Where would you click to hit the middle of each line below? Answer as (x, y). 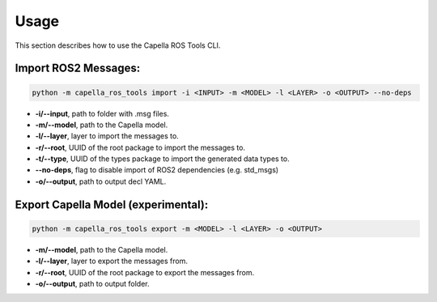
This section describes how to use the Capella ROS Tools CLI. (118, 45)
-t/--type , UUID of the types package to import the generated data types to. (163, 159)
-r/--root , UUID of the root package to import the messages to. (140, 147)
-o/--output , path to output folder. (92, 284)
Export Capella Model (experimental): (112, 204)
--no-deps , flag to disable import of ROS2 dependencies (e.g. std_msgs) (157, 170)
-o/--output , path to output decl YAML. (101, 181)
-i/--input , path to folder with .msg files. (102, 113)
